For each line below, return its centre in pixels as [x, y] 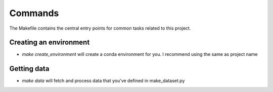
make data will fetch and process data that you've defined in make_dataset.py [103, 81]
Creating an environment [50, 42]
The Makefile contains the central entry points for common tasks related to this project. [100, 28]
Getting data [29, 69]
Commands [34, 13]
